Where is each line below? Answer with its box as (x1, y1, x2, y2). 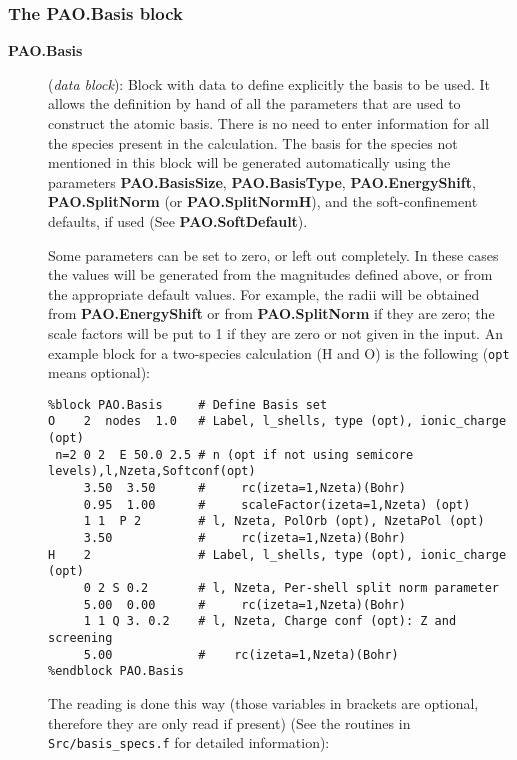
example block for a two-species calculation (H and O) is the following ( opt (48, 342, 510, 363)
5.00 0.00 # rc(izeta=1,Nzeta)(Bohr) (83, 597, 406, 612)
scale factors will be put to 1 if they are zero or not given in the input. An (48, 322, 503, 343)
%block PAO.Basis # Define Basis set (48, 397, 328, 412)
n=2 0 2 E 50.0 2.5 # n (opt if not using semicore (55, 447, 414, 462)
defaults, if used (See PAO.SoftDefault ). (48, 210, 308, 231)
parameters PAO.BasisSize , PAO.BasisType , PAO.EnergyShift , (48, 171, 476, 192)
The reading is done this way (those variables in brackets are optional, (48, 692, 479, 713)
